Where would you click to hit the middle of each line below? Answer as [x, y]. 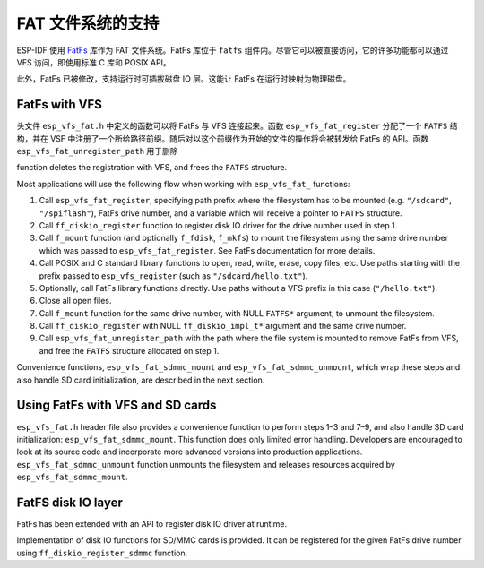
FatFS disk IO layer [69, 502]
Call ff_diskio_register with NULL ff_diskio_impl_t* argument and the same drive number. [223, 326]
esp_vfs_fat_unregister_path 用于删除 [97, 151]
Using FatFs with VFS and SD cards [117, 405]
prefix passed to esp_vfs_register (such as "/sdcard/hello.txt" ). [173, 275]
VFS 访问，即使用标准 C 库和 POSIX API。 [94, 62]
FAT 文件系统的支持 [88, 23]
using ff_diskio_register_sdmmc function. [102, 553]
